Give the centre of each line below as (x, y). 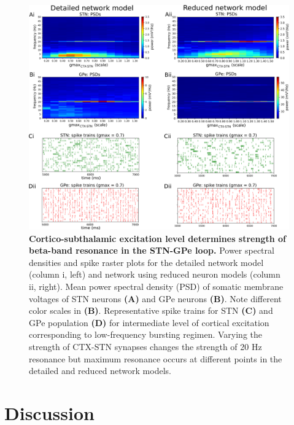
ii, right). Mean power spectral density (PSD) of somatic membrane (156, 286)
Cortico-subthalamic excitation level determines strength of (158, 238)
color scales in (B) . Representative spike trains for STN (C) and (151, 310)
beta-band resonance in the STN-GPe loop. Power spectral (152, 250)
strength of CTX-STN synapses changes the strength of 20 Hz (145, 346)
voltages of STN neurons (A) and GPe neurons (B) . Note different (155, 298)
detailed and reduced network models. (100, 371)
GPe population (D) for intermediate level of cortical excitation (149, 322)
